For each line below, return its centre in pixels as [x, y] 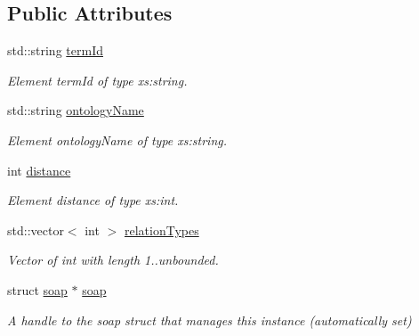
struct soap [37, 289]
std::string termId [55, 50]
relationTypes [161, 229]
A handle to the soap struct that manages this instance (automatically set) [209, 320]
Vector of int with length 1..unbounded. [113, 260]
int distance [39, 170]
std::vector [36, 229]
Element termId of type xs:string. [97, 80]
